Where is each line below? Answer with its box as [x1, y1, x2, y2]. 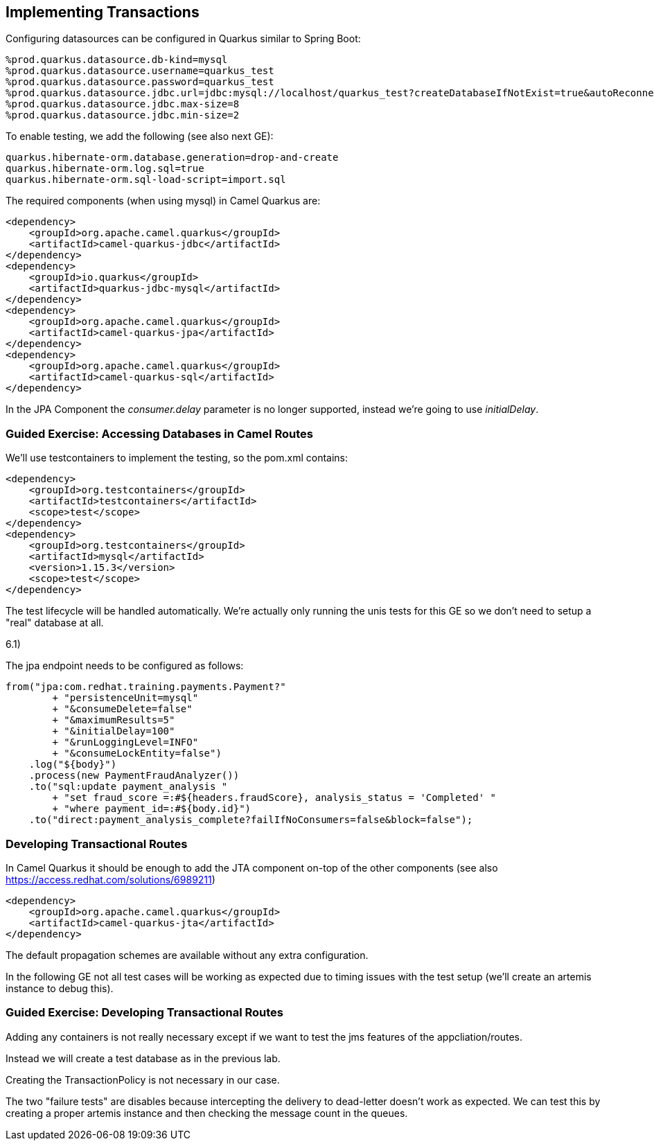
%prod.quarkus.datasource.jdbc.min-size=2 [6, 109, 240, 121]
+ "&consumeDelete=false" [52, 703, 193, 715]
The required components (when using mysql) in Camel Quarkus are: [6, 195, 321, 207]
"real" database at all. [6, 617, 104, 629]
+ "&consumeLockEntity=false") [52, 748, 222, 759]
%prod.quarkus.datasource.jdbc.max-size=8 [6, 98, 240, 110]
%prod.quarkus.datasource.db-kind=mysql [6, 54, 228, 66]
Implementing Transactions [6, 3, 200, 21]
